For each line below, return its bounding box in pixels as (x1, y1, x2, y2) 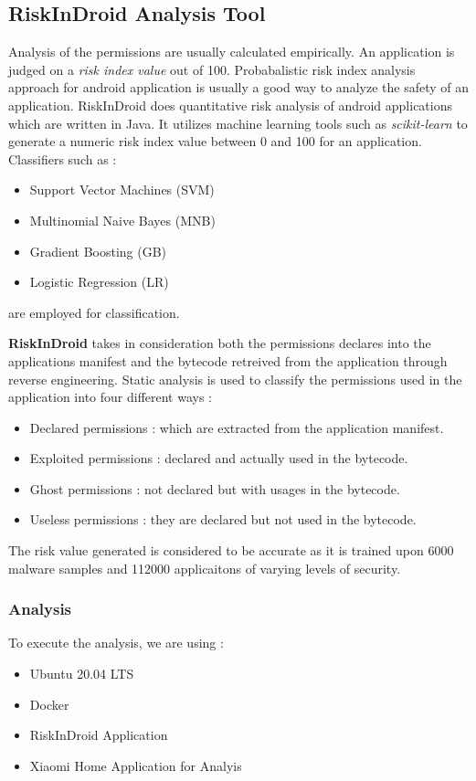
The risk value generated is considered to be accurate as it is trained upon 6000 (8, 541, 454, 560)
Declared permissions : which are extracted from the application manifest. (29, 417, 444, 437)
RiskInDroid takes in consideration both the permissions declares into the (8, 333, 431, 353)
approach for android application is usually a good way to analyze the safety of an (8, 78, 469, 97)
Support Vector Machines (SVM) (29, 180, 215, 199)
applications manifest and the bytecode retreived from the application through (8, 351, 448, 370)
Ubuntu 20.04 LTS (29, 664, 134, 683)
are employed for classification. (8, 302, 180, 322)
